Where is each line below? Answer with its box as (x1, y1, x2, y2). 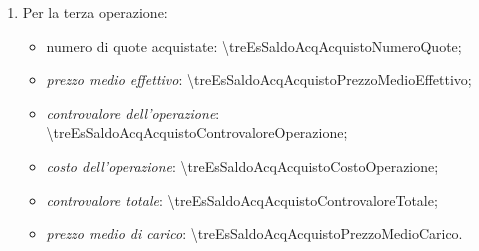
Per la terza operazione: (22, 2, 168, 22)
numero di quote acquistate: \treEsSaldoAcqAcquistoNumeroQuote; (46, 35, 462, 56)
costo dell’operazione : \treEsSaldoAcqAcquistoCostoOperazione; (46, 155, 439, 176)
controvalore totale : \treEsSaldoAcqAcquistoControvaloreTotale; (46, 189, 438, 210)
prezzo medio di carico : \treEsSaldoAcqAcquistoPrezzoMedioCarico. (46, 223, 463, 244)
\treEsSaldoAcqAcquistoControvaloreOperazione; (46, 122, 348, 143)
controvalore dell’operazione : (46, 102, 220, 123)
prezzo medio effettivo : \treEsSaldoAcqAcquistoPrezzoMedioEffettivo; (46, 69, 472, 90)
